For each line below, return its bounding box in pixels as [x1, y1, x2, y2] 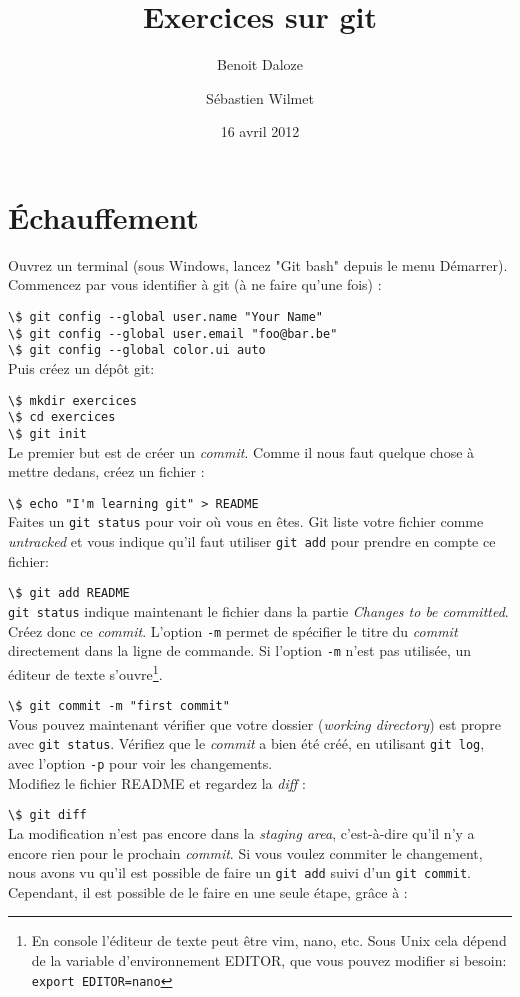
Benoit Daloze [217, 54, 303, 75]
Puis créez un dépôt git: [8, 358, 155, 378]
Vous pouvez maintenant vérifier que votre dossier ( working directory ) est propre [8, 713, 501, 734]
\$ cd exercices [8, 410, 116, 425]
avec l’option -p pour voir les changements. [8, 753, 273, 774]
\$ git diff [8, 808, 87, 823]
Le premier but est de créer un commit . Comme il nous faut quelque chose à [8, 441, 475, 462]
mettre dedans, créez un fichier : [8, 461, 205, 482]
